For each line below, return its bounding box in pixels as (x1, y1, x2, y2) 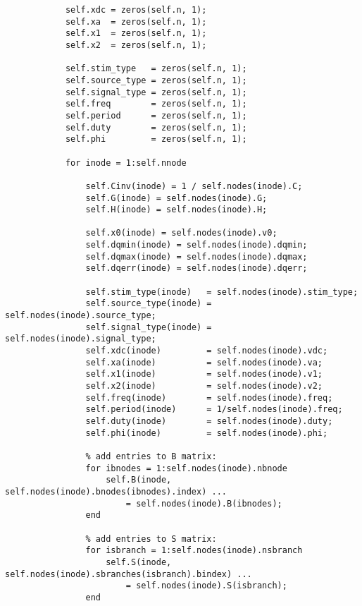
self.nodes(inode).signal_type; (5, 334, 156, 344)
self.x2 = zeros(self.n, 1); (65, 40, 207, 50)
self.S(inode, (106, 557, 172, 567)
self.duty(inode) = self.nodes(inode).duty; (85, 416, 333, 426)
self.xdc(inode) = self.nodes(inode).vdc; (85, 346, 328, 356)
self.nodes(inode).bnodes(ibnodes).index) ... (5, 486, 227, 497)
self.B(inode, (106, 475, 172, 485)
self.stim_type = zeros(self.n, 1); (65, 63, 247, 74)
